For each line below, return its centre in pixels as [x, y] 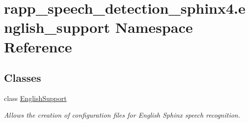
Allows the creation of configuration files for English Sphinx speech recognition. [122, 114]
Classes [23, 78]
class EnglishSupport [35, 98]
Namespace [154, 27]
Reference [38, 46]
